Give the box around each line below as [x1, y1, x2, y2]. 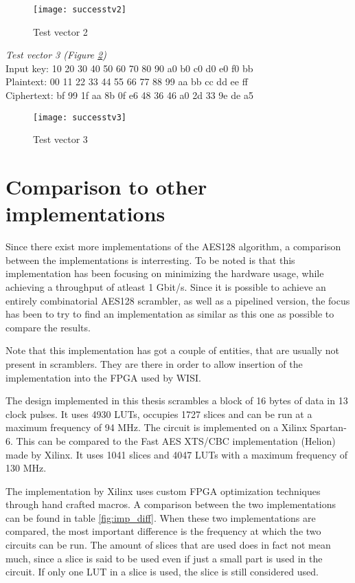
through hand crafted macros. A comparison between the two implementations [5, 497, 336, 511]
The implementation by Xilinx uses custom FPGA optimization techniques [5, 483, 321, 498]
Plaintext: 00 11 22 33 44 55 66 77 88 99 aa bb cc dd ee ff [5, 74, 248, 89]
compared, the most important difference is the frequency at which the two [5, 524, 321, 538]
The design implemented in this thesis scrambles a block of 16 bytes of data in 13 [5, 393, 348, 408]
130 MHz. [5, 461, 47, 475]
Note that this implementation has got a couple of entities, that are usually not [5, 343, 340, 357]
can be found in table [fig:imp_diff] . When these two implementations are [5, 510, 316, 525]
